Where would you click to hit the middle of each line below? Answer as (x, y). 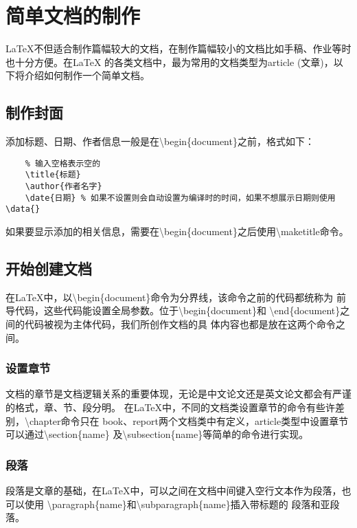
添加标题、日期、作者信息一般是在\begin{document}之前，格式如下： (160, 141)
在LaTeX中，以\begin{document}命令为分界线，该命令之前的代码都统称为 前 (176, 297)
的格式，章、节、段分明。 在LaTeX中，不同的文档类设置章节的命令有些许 (171, 407)
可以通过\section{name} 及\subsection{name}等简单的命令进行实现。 (157, 434)
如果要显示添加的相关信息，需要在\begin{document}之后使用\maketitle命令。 (177, 231)
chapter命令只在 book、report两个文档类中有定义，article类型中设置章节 (189, 420)
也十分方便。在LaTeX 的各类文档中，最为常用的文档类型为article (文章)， (170, 62)
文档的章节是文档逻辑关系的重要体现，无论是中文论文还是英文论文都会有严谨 (178, 394)
